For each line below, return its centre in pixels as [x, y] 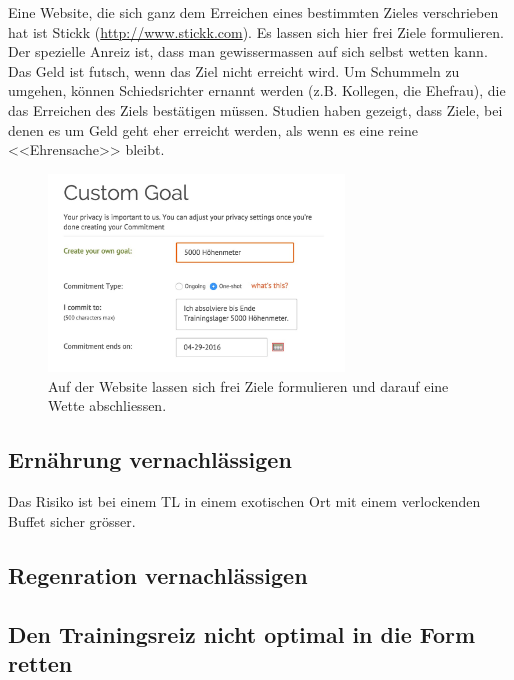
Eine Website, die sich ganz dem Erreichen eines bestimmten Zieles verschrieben [253, 12]
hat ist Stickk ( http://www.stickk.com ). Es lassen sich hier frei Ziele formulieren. [256, 31]
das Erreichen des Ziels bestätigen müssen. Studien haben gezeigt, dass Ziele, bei [255, 109]
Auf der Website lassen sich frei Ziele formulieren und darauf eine [248, 385]
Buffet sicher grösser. [72, 520]
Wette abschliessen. [107, 405]
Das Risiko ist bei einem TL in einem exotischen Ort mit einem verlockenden [244, 501]
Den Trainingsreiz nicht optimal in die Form [242, 633]
